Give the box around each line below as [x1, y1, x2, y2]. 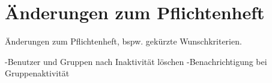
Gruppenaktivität [5, 67, 70, 79]
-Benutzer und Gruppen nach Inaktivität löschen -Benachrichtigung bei [5, 55, 267, 67]
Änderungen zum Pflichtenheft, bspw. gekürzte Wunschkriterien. [5, 35, 242, 48]
